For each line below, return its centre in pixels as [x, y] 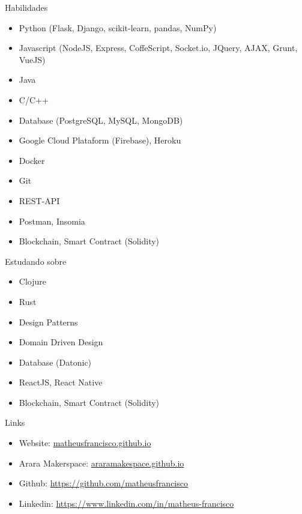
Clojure [32, 281]
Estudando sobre [36, 261]
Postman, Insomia [52, 221]
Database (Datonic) [55, 362]
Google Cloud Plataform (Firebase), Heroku [100, 140]
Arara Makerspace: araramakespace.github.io [101, 463]
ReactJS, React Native [61, 382]
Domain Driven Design [61, 342]
